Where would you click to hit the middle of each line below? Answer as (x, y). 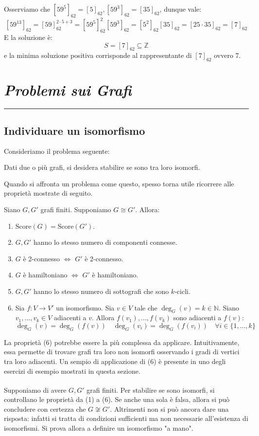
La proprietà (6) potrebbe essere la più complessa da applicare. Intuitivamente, (122, 342)
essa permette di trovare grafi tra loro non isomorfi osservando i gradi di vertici (122, 352)
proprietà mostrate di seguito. (48, 193)
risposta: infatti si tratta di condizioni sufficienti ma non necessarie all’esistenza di (126, 418)
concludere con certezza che (45, 409)
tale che (146, 307)
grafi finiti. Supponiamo (76, 209)
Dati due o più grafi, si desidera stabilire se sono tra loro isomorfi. (102, 167)
